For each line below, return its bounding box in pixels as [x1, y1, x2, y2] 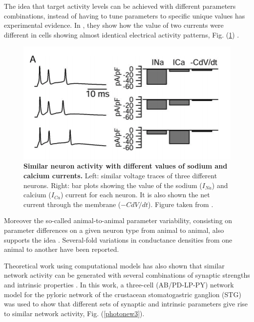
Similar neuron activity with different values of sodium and [23, 161, 228, 171]
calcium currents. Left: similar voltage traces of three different [23, 170, 217, 181]
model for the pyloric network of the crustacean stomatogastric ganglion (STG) [4, 289, 241, 299]
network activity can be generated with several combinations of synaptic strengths [4, 270, 250, 280]
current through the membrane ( [23, 199, 121, 209]
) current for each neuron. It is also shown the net [60, 189, 210, 200]
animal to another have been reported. [4, 244, 119, 254]
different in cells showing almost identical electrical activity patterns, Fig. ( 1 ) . [4, 29, 239, 39]
